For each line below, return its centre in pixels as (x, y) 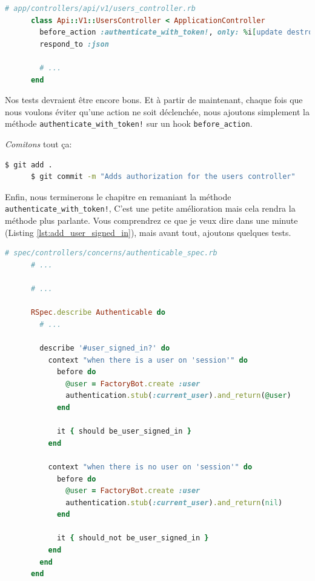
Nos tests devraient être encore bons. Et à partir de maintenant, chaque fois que (154, 100)
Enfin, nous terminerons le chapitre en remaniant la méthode (118, 196)
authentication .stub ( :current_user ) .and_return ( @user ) (178, 396)
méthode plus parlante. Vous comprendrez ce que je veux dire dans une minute (151, 220)
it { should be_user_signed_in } (124, 432)
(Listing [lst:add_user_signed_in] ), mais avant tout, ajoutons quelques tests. (148, 232)
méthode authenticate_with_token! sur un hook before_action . (129, 123)
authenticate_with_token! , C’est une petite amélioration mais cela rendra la (150, 208)
